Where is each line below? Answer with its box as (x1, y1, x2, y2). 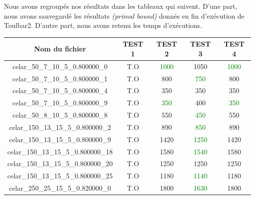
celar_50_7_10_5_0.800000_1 (12, 73, 108, 83)
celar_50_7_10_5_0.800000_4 (12, 85, 108, 96)
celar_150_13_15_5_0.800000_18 (7, 146, 113, 156)
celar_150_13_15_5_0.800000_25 (7, 171, 113, 181)
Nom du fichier (34, 44, 86, 54)
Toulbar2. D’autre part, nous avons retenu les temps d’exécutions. (4, 20, 203, 30)
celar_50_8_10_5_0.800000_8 (12, 110, 108, 120)
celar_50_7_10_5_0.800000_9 (12, 98, 108, 108)
